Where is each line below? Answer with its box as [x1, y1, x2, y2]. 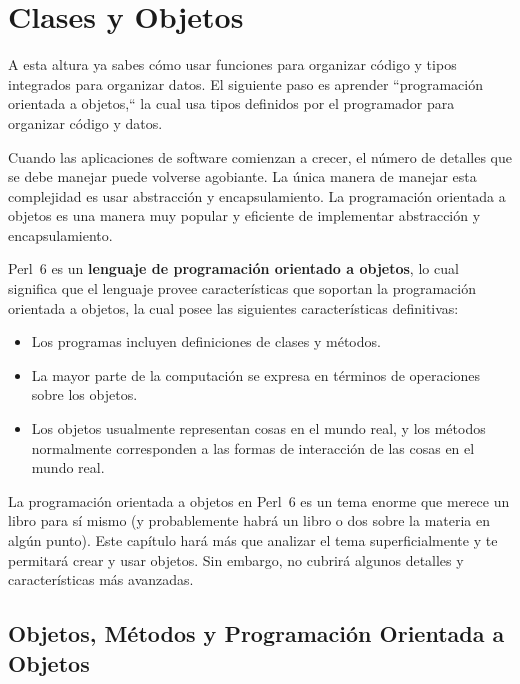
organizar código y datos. [8, 112, 163, 133]
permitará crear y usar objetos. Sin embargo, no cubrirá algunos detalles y [8, 549, 464, 570]
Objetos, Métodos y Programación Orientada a [8, 618, 505, 649]
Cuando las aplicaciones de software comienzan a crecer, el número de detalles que [8, 146, 512, 167]
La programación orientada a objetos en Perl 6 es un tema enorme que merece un [8, 490, 510, 511]
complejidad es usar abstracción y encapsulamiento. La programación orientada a [8, 185, 506, 206]
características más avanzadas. [8, 569, 194, 590]
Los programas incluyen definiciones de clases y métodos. [31, 331, 381, 352]
